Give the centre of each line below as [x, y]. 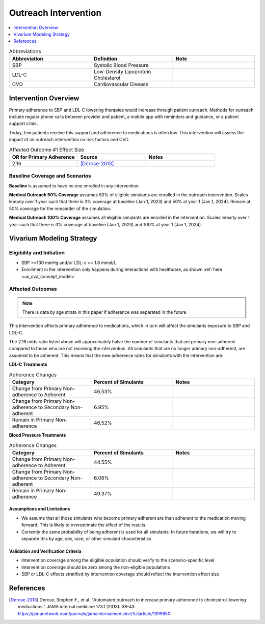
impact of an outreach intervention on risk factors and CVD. [69, 140]
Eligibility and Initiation [37, 253]
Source [89, 157]
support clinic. [24, 123]
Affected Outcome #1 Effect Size [47, 149]
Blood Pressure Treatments [38, 435]
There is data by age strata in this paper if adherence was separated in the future [104, 312]
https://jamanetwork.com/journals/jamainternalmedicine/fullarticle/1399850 [94, 613]
